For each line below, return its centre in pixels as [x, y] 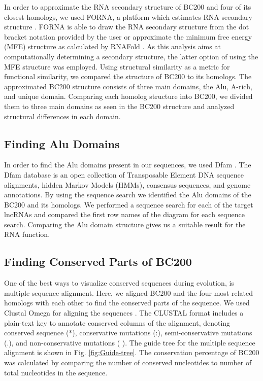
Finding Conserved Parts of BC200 [98, 262]
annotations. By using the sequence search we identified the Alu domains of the [128, 195]
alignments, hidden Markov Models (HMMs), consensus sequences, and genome [127, 184]
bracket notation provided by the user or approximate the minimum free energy [128, 36]
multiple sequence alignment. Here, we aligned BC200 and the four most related [129, 292]
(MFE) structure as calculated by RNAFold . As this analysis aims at [112, 46]
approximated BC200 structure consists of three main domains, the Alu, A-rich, [128, 86]
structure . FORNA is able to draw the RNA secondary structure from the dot [127, 27]
